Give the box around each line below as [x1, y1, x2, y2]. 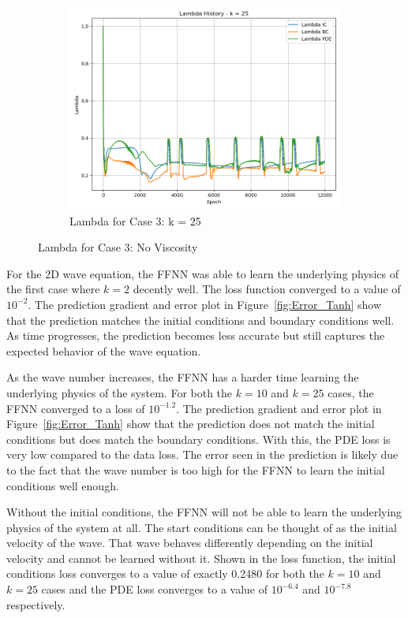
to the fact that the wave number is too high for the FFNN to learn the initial [6, 461, 385, 478]
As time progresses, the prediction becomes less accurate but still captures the [6, 327, 385, 344]
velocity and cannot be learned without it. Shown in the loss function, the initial [6, 549, 396, 566]
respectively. [6, 596, 66, 612]
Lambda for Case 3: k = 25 [69, 212, 201, 229]
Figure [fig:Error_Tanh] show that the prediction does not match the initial [6, 415, 375, 432]
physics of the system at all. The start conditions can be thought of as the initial [6, 519, 397, 535]
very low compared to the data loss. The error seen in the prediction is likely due [6, 446, 399, 463]
